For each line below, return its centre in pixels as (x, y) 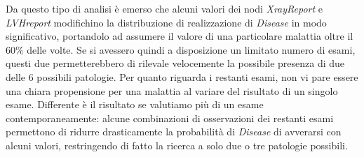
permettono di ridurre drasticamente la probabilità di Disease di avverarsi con (174, 132)
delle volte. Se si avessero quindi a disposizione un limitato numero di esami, (191, 49)
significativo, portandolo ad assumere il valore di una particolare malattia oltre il (180, 36)
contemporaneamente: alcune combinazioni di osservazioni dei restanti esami (170, 118)
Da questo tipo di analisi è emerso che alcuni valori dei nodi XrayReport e (164, 8)
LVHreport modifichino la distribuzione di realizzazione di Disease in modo (166, 22)
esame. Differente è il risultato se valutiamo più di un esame (135, 104)
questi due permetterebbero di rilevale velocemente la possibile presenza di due (175, 63)
